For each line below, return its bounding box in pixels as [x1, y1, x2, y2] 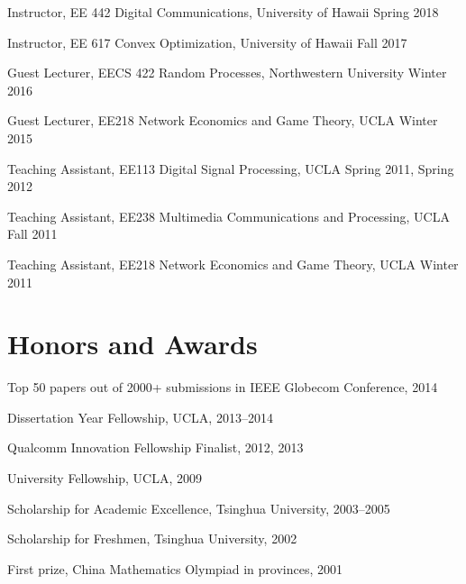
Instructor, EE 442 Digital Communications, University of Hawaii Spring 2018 [7, 3, 439, 21]
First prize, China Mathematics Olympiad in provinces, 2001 [7, 559, 343, 578]
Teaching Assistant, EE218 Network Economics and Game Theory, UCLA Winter [7, 254, 459, 273]
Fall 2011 [7, 224, 58, 243]
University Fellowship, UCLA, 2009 [7, 469, 203, 488]
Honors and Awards [7, 325, 258, 362]
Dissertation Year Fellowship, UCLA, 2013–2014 [7, 407, 273, 426]
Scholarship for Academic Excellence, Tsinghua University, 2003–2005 [7, 498, 390, 517]
